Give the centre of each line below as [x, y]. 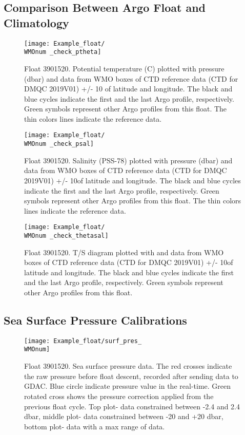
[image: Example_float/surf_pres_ [83, 341]
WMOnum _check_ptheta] [63, 52]
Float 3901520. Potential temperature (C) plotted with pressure [124, 68]
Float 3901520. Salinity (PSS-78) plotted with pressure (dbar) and [128, 160]
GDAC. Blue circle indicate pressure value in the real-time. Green [128, 386]
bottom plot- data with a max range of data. [95, 426]
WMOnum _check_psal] [59, 144]
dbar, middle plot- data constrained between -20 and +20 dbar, [124, 416]
